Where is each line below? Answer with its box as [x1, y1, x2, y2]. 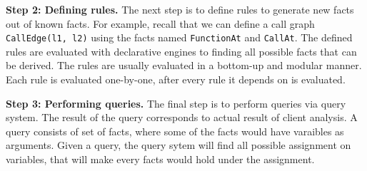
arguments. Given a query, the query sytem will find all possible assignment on [6, 138, 351, 152]
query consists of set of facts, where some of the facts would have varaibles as [6, 123, 344, 138]
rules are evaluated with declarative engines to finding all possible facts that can [6, 43, 357, 58]
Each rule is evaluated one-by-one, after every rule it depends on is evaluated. [6, 72, 346, 87]
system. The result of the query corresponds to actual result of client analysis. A [6, 110, 358, 125]
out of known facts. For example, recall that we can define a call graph [6, 16, 315, 31]
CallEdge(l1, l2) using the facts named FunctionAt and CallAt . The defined [6, 30, 353, 45]
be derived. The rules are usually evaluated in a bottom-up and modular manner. [6, 58, 362, 73]
